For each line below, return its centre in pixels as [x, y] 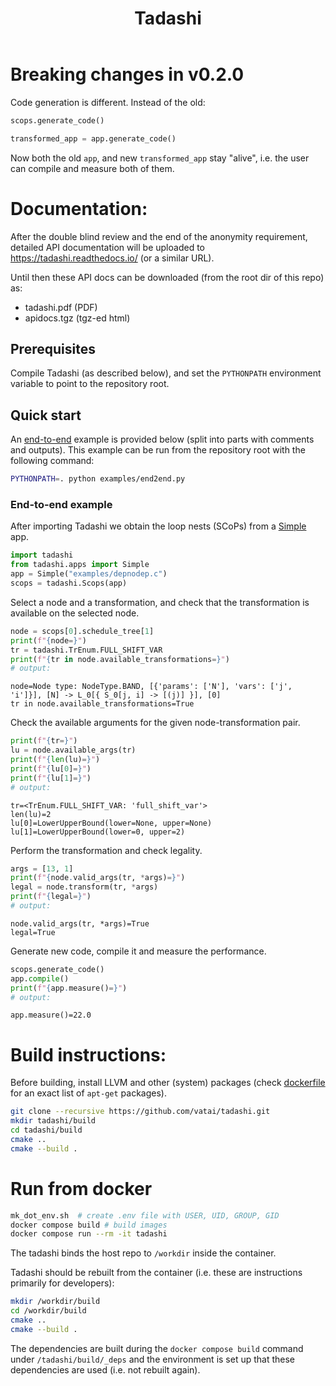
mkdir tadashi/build [53, 1121]
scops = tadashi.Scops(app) [69, 583]
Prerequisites [53, 349]
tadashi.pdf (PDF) [61, 307]
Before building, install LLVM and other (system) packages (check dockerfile [168, 1083]
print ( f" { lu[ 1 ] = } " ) [51, 778]
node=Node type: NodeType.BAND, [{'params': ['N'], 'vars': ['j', [151, 687]
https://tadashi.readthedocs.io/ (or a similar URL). [112, 258]
